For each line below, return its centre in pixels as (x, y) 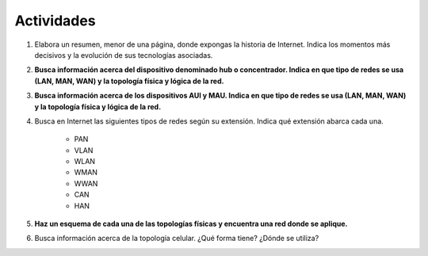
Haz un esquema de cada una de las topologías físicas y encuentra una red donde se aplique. (191, 224)
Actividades (55, 21)
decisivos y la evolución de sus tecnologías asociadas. (124, 55)
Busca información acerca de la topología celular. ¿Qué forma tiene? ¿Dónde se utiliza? (177, 239)
